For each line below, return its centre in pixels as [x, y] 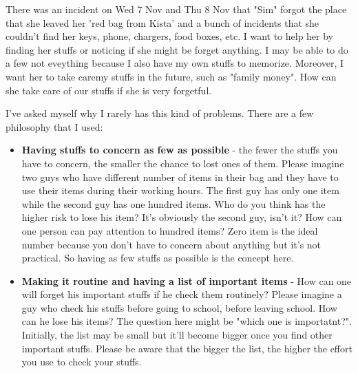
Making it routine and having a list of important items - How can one [187, 280]
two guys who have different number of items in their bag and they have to [180, 177]
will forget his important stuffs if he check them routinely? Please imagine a [182, 294]
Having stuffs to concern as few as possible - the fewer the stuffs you [180, 150]
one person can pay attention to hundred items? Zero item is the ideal [170, 230]
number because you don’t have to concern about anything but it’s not [171, 244]
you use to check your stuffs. [82, 362]
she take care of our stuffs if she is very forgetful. [109, 90]
